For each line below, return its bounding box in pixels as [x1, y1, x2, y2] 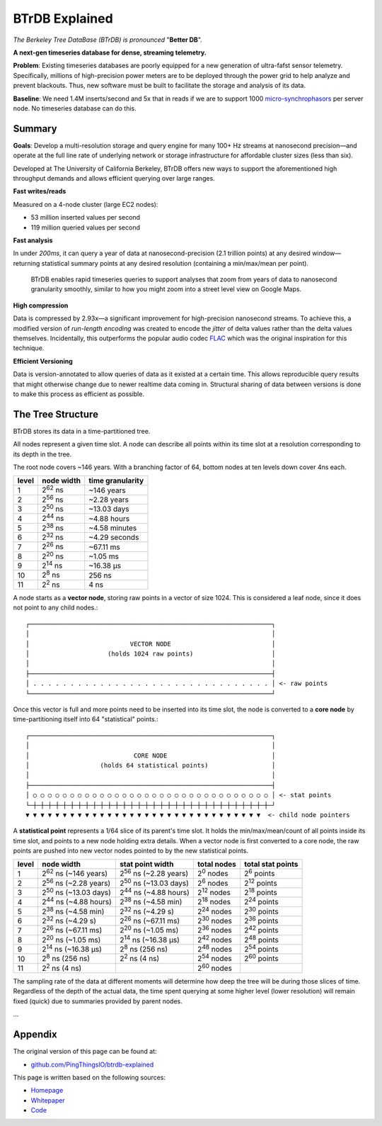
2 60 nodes [197, 962, 233, 974]
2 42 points [244, 924, 279, 935]
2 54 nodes [197, 952, 233, 964]
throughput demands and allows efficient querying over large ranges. [13, 174, 215, 182]
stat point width [119, 860, 174, 869]
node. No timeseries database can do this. [13, 103, 137, 113]
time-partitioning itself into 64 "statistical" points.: [13, 715, 158, 724]
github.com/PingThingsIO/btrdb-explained [30, 1060, 154, 1069]
